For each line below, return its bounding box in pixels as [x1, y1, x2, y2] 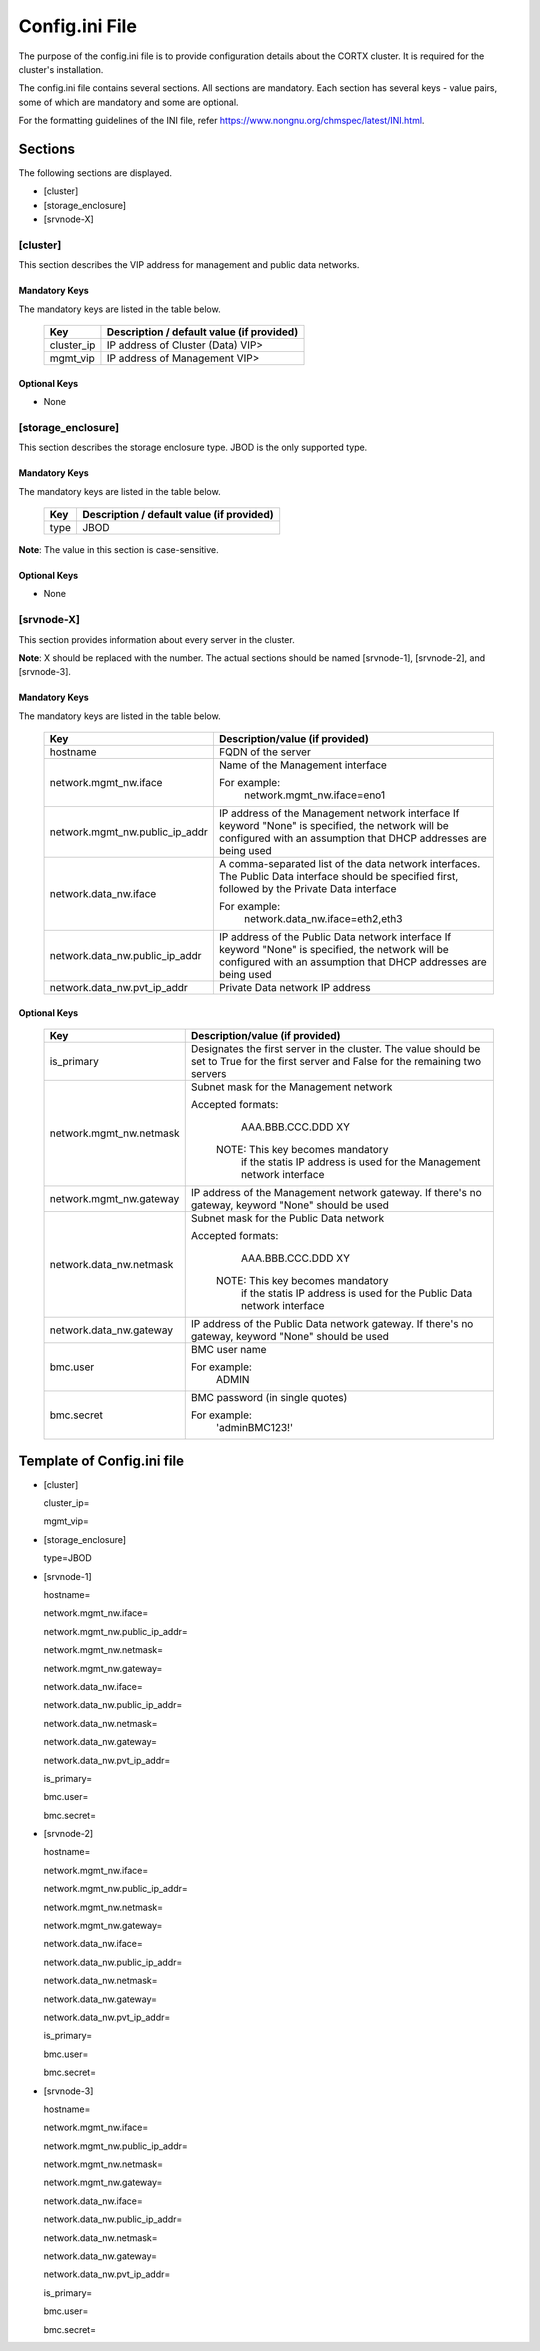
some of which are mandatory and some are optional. [18, 96, 239, 108]
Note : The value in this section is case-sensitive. [18, 544, 219, 556]
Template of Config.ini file [18, 1452, 185, 1469]
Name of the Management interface [218, 758, 387, 772]
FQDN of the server [218, 745, 312, 759]
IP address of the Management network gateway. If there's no [190, 1186, 482, 1200]
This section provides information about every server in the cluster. [18, 633, 295, 645]
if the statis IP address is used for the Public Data [240, 1286, 473, 1300]
